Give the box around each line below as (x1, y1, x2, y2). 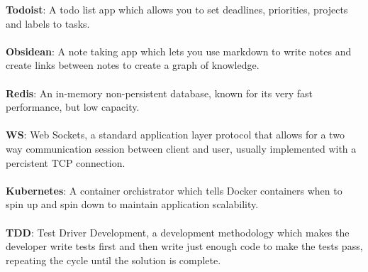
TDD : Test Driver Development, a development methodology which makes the (6, 224, 350, 239)
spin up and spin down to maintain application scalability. (6, 197, 259, 212)
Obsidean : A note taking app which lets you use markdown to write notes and (6, 43, 352, 58)
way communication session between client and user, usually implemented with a (6, 141, 357, 156)
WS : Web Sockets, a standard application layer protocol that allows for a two (6, 127, 345, 142)
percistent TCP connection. (6, 155, 126, 170)
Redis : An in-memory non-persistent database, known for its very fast (6, 85, 313, 100)
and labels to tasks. (6, 16, 90, 31)
